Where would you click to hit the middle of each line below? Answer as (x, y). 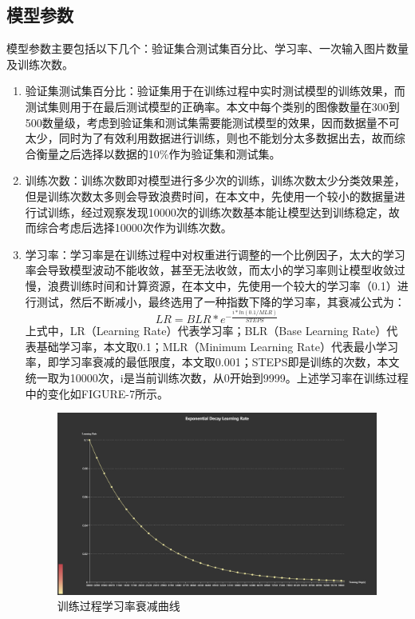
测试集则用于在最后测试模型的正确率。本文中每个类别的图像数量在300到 (212, 106)
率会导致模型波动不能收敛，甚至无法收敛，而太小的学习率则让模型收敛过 (215, 270)
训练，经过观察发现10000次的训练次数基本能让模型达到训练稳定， (218, 212)
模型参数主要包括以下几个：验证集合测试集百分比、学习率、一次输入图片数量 (207, 48)
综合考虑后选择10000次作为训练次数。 (134, 228)
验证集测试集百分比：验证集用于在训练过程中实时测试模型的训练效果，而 (215, 91)
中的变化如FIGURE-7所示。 (97, 393)
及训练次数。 (40, 64)
